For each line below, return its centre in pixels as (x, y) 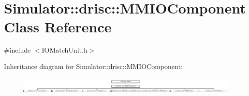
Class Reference (58, 27)
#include (17, 50)
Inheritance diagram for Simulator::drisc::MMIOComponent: (93, 66)
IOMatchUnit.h (65, 50)
